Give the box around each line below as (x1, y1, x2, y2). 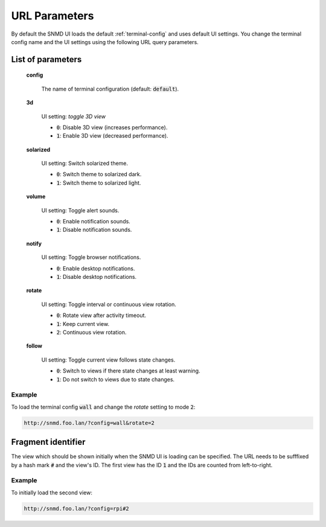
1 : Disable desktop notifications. (56, 273, 137, 280)
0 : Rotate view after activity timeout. (56, 311, 147, 319)
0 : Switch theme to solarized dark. (56, 171, 142, 178)
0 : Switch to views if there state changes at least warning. (56, 367, 200, 374)
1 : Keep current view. (56, 320, 110, 327)
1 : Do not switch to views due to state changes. (56, 375, 175, 383)
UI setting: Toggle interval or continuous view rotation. (41, 301, 176, 308)
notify (26, 240, 42, 247)
